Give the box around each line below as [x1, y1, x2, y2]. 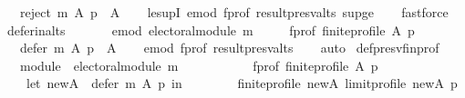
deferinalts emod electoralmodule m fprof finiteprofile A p [6, 20, 415, 39]
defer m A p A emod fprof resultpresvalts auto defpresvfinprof [19, 38, 439, 57]
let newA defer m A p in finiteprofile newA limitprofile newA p [26, 73, 458, 93]
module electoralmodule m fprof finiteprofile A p [19, 55, 378, 74]
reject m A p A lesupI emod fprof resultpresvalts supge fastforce [19, 3, 449, 21]
